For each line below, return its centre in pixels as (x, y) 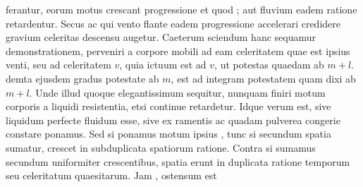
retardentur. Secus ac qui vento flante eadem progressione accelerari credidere (173, 23)
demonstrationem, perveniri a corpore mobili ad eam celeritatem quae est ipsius (178, 50)
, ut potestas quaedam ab (269, 65)
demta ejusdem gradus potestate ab (82, 78)
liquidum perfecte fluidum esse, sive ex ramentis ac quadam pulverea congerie (173, 120)
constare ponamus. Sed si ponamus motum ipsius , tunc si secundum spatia (168, 134)
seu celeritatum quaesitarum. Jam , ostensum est (111, 175)
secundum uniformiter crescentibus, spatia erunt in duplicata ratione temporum (178, 161)
